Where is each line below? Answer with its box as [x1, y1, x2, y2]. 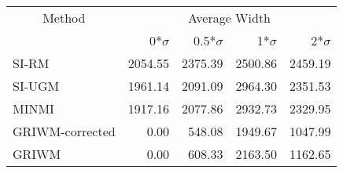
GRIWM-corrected [13, 122, 116, 140]
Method [42, 9, 86, 27]
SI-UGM [13, 77, 60, 95]
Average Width [188, 9, 271, 27]
